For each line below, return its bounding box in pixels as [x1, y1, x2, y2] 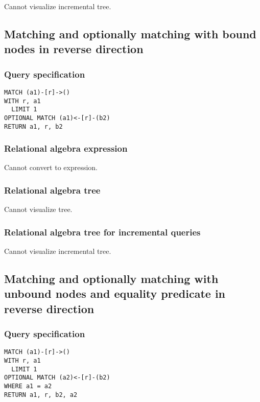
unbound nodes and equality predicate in [4, 286, 225, 301]
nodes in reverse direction [4, 41, 144, 57]
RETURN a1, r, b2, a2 [4, 391, 78, 398]
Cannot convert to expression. [4, 162, 98, 173]
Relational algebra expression [4, 142, 128, 155]
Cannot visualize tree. [4, 204, 73, 215]
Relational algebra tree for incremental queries [4, 225, 201, 238]
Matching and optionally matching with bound [4, 26, 256, 41]
